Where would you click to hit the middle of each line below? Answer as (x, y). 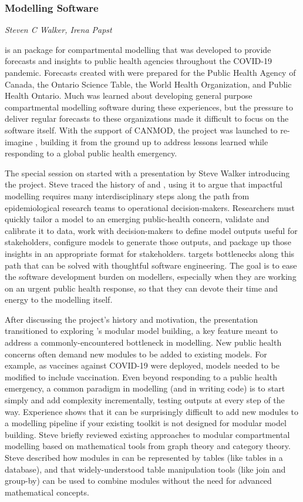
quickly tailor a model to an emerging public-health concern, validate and (137, 219)
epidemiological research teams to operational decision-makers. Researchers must (150, 207)
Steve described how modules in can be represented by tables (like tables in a (144, 457)
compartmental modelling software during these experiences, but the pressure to (149, 107)
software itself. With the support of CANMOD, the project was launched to (141, 130)
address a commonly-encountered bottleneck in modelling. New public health (143, 342)
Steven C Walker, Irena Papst (58, 30)
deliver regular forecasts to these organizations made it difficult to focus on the (147, 118)
